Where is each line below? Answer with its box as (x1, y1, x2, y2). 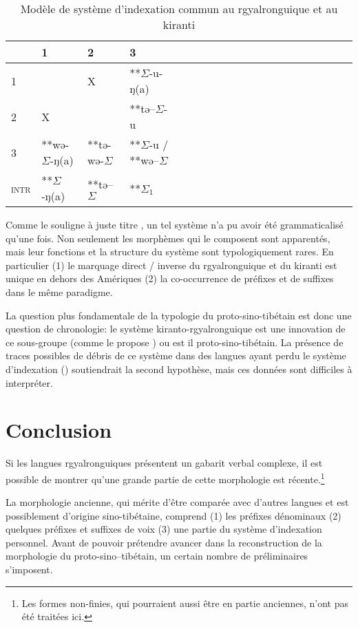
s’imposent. (6, 562, 53, 577)
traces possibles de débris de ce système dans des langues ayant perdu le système (6, 348, 346, 363)
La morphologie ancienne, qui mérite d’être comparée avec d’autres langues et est (6, 495, 349, 509)
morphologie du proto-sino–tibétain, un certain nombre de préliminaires (6, 549, 308, 563)
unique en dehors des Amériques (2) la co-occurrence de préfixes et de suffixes (6, 271, 334, 286)
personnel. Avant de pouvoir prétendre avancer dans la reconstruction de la (6, 535, 322, 549)
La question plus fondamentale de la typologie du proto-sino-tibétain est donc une (6, 308, 352, 322)
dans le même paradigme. (6, 284, 113, 299)
